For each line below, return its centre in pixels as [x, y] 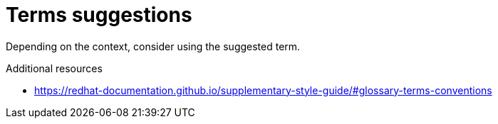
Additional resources [54, 68]
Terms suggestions [99, 15]
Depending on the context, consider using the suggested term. [153, 46]
